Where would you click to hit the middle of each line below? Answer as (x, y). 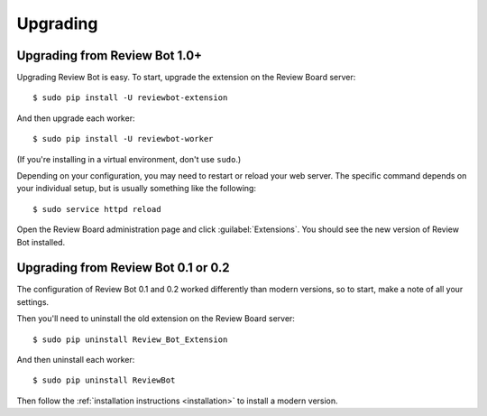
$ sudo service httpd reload (97, 209)
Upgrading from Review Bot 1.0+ (110, 55)
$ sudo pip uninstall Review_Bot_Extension (130, 339)
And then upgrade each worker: (76, 118)
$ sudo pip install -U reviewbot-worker (123, 139)
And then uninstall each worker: (76, 360)
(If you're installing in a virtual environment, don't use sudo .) (129, 159)
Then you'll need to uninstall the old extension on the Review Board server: (156, 319)
